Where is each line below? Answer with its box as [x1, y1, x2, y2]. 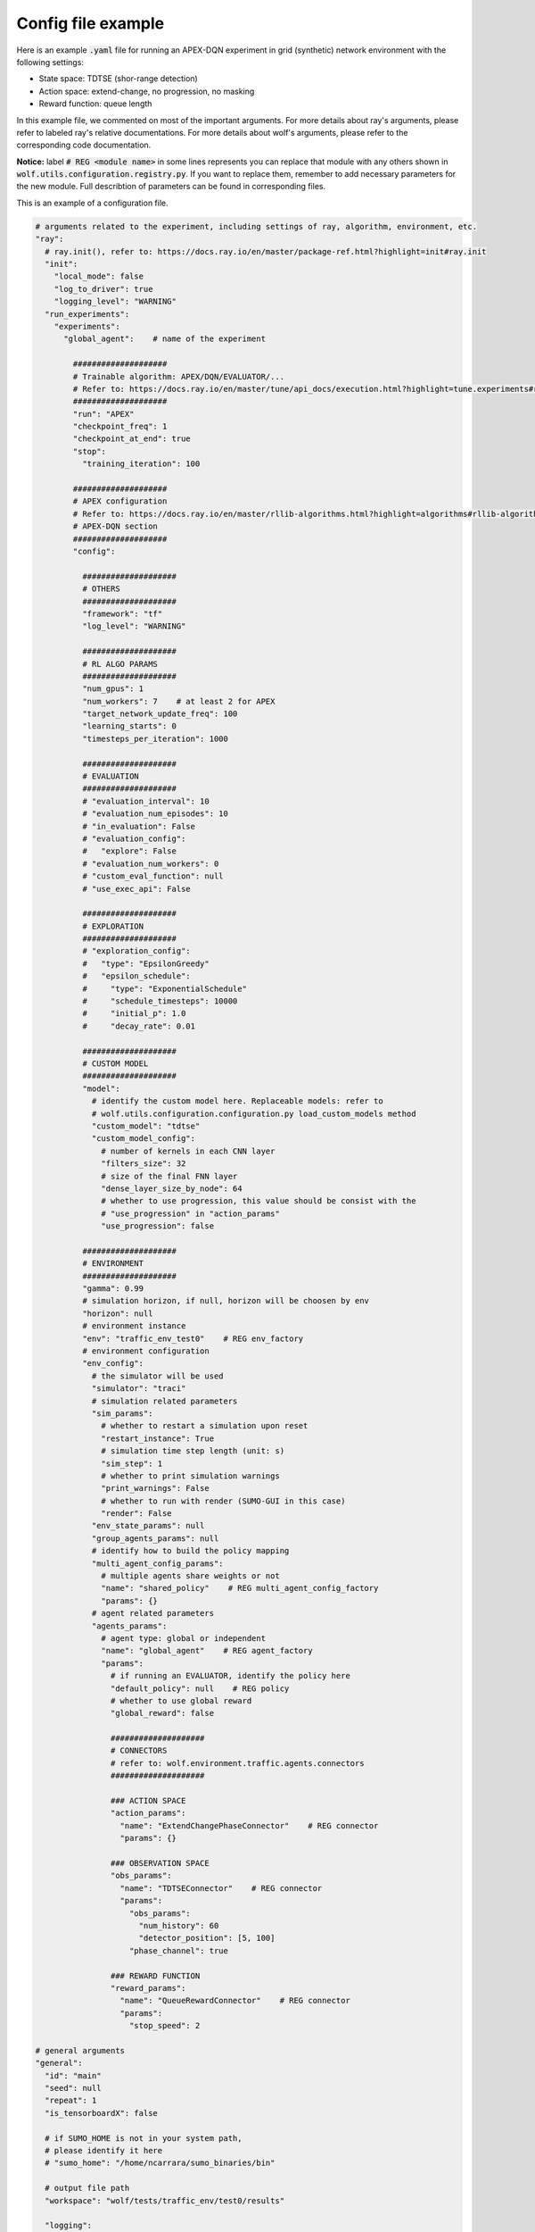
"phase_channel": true [129, 1945, 229, 1955]
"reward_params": [110, 1983, 186, 1993]
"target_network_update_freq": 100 [81, 709, 238, 719]
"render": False [101, 1509, 173, 1519]
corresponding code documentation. [16, 139, 152, 151]
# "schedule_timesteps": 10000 [81, 996, 238, 1006]
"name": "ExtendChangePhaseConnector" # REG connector [119, 1820, 379, 1830]
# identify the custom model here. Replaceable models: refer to [91, 1096, 383, 1106]
